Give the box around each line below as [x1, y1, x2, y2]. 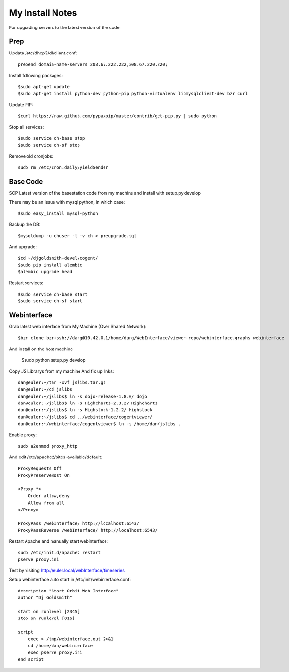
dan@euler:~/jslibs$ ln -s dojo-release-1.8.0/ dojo [18, 393, 147, 399]
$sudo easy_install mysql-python [18, 211, 98, 216]
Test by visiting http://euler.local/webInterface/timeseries [9, 567, 125, 573]
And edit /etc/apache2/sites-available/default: [9, 454, 103, 460]
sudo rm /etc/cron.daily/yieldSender [18, 164, 109, 170]
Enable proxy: [9, 432, 37, 438]
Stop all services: [9, 124, 44, 130]
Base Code [9, 177, 43, 186]
